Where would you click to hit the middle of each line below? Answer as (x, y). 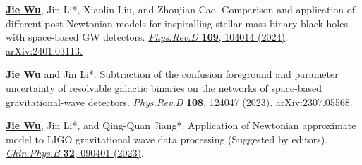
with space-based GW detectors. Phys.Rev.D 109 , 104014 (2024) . (147, 37)
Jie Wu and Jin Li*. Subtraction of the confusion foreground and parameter (172, 74)
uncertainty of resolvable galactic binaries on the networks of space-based (164, 87)
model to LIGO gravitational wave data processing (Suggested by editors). (167, 139)
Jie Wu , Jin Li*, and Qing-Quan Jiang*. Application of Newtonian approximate (181, 125)
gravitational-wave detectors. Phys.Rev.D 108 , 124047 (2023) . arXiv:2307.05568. (179, 101)
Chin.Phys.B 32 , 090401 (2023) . (75, 153)
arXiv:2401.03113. (44, 50)
